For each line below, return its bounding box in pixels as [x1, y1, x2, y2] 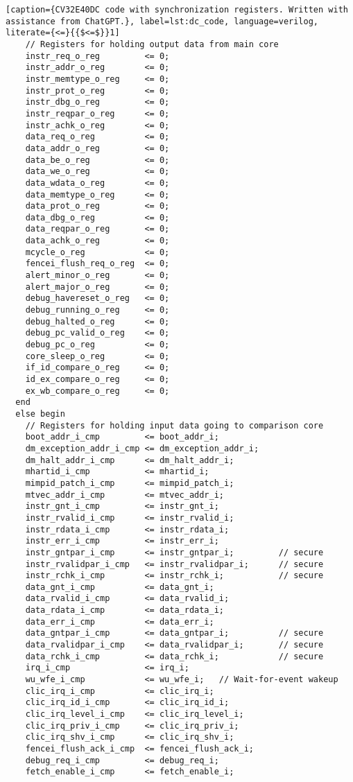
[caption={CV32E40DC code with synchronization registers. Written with [6, 5, 348, 15]
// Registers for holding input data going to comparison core [25, 420, 324, 431]
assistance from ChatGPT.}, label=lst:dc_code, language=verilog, [6, 16, 319, 26]
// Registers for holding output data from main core [25, 39, 279, 49]
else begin [15, 408, 65, 419]
